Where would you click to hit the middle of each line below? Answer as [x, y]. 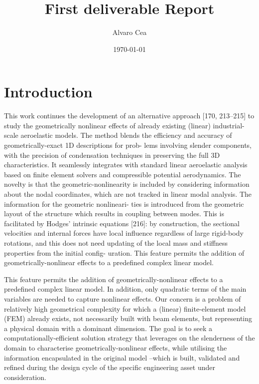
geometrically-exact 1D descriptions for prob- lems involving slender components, [128, 145]
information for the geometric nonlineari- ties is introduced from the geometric [124, 203]
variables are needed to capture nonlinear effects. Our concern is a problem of [123, 298]
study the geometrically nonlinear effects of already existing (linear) [107, 125]
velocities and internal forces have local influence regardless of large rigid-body [124, 233]
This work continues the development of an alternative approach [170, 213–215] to [129, 116]
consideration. [25, 377]
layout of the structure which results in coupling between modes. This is [114, 213]
